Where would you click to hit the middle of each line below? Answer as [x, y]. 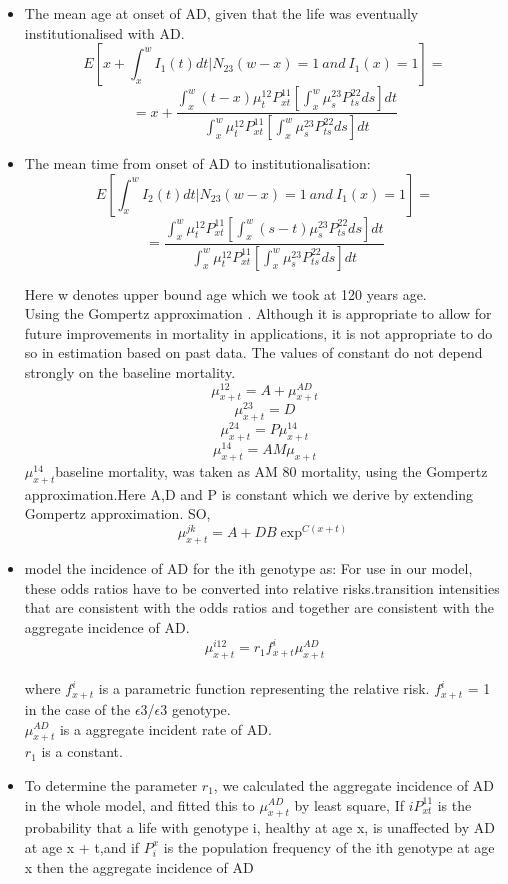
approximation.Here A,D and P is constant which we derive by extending [249, 493]
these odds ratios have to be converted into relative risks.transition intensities [262, 587]
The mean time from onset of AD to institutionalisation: [197, 163]
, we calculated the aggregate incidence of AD [354, 784]
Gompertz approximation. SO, [117, 513]
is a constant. [82, 751]
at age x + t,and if [82, 846]
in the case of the [77, 708]
